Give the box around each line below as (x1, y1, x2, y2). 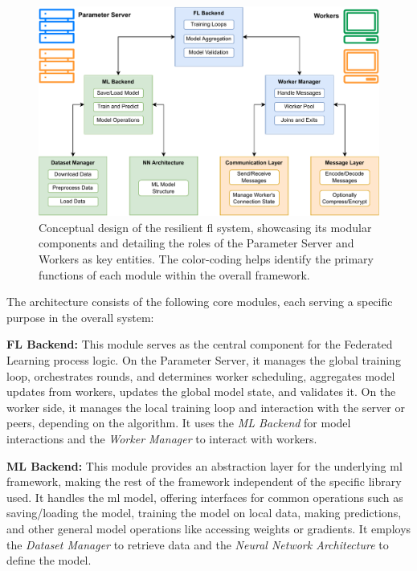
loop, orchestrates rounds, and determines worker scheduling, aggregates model (6, 367, 395, 384)
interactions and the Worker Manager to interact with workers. (6, 430, 317, 447)
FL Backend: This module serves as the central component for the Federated (6, 336, 393, 353)
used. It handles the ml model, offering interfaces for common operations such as (6, 488, 403, 505)
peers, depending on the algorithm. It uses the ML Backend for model (6, 414, 351, 431)
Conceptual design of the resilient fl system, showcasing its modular (39, 218, 372, 235)
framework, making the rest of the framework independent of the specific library (6, 473, 402, 490)
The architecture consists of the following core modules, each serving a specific (6, 293, 393, 310)
